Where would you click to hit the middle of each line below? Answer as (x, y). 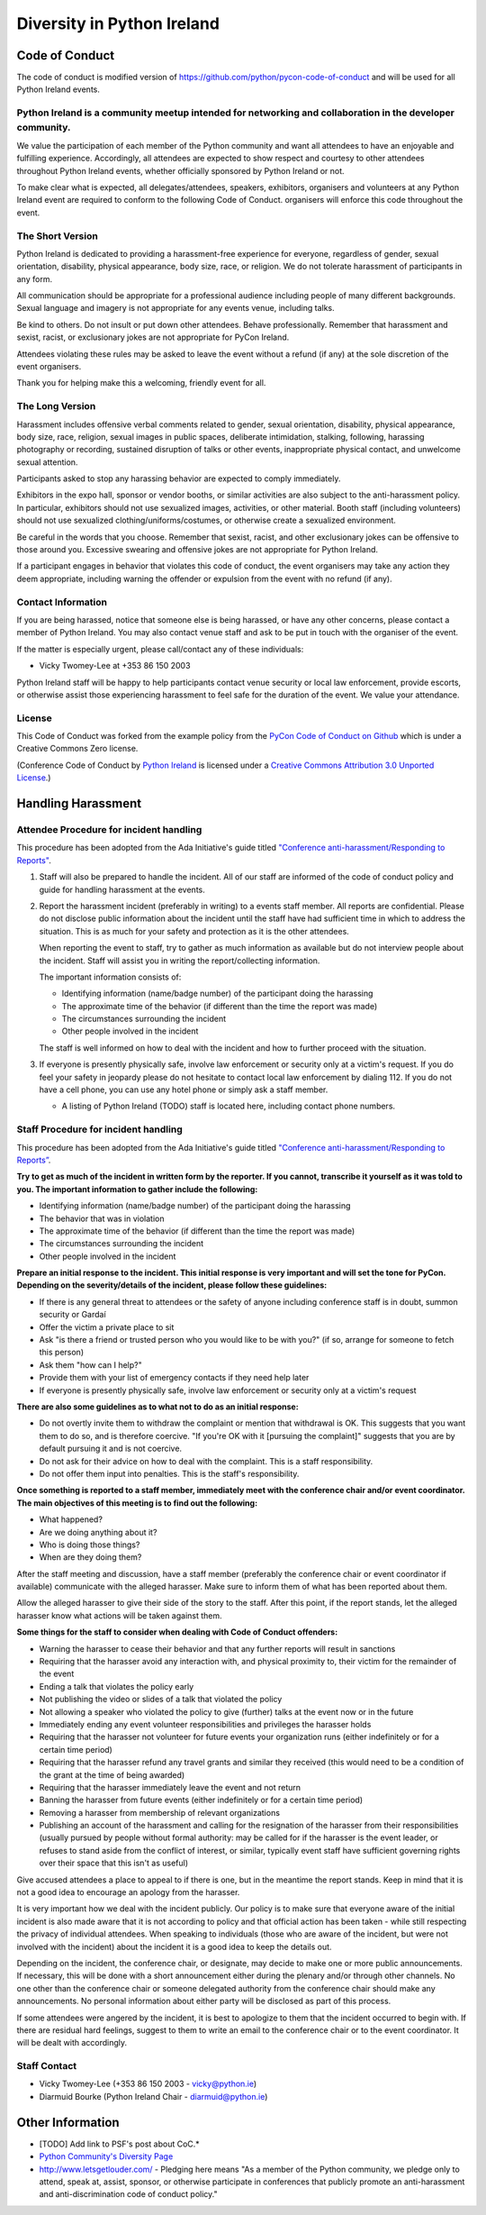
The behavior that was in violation (102, 1218)
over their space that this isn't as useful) (114, 1863)
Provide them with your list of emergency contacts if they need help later (174, 1378)
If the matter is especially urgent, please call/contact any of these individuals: (160, 649)
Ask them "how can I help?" (91, 1364)
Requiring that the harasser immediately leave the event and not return (170, 1787)
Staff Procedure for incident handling (100, 1129)
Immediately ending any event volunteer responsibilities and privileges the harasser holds (205, 1724)
